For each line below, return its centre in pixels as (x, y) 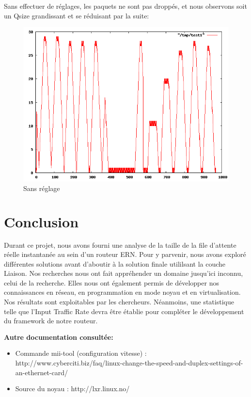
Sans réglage (42, 188)
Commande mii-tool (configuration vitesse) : (81, 353)
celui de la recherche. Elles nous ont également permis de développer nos (111, 282)
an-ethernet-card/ (41, 372)
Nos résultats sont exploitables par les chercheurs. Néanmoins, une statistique (119, 302)
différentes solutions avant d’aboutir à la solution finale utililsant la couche (115, 263)
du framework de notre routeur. (51, 321)
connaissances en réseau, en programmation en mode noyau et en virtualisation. (122, 292)
